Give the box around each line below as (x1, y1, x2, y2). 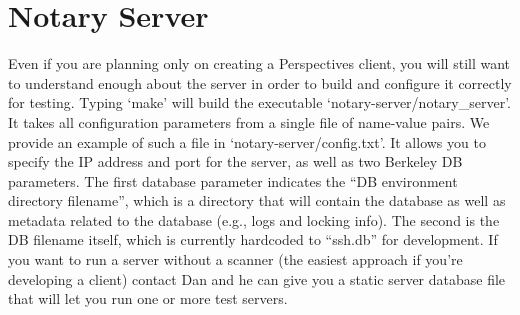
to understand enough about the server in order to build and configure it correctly (8, 72, 512, 93)
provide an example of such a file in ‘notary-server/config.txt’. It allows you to (8, 131, 486, 152)
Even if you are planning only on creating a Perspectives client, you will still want (8, 53, 511, 74)
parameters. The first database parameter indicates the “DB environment (8, 170, 458, 191)
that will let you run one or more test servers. (8, 288, 288, 309)
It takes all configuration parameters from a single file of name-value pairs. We (8, 111, 490, 132)
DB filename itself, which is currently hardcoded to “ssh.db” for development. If (8, 229, 498, 250)
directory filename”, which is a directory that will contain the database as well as (8, 190, 506, 211)
